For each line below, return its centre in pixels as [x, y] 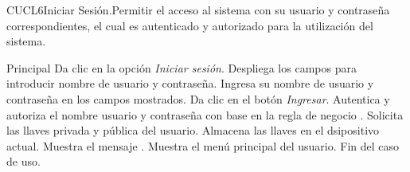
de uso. [23, 161]
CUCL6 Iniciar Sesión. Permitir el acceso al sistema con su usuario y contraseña [198, 10]
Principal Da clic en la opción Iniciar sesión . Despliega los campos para [182, 67]
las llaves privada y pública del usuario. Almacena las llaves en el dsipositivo [193, 130]
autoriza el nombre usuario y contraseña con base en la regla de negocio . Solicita [205, 114]
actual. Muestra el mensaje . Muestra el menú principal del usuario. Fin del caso [203, 145]
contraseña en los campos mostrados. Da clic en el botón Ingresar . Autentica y [198, 98]
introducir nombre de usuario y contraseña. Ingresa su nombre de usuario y [190, 83]
